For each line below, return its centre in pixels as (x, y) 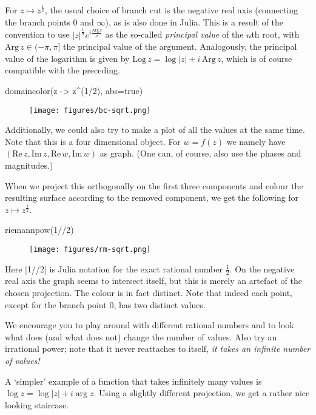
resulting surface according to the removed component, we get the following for (152, 197)
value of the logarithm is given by (67, 58)
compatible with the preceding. (62, 70)
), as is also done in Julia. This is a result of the (194, 22)
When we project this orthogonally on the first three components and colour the (154, 185)
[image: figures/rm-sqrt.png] (90, 249)
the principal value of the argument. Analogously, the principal (180, 46)
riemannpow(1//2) (39, 230)
